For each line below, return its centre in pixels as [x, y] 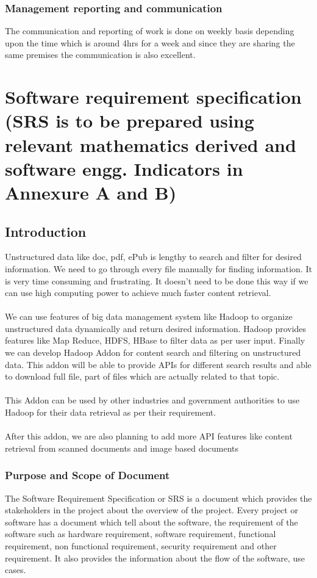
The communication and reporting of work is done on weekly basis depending [150, 31]
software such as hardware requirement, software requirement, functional [141, 534]
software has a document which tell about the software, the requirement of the [151, 522]
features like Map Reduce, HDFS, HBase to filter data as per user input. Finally [155, 340]
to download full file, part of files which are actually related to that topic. [142, 376]
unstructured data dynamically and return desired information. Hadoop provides [156, 328]
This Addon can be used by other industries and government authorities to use [152, 400]
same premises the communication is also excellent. [100, 55]
